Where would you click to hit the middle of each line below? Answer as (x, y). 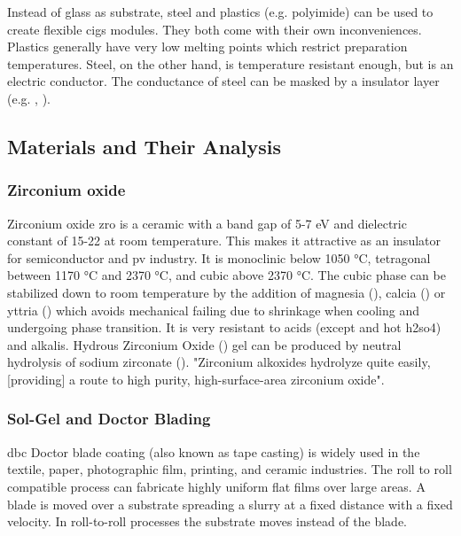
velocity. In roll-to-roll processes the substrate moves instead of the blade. (207, 521)
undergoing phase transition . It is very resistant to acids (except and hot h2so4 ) (224, 327)
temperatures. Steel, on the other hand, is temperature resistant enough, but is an (230, 63)
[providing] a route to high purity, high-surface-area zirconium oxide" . (196, 379)
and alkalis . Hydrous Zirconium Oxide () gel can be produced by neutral (204, 344)
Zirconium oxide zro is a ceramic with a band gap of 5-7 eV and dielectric (207, 223)
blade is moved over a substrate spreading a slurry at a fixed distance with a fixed (230, 504)
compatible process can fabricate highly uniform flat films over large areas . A (216, 486)
